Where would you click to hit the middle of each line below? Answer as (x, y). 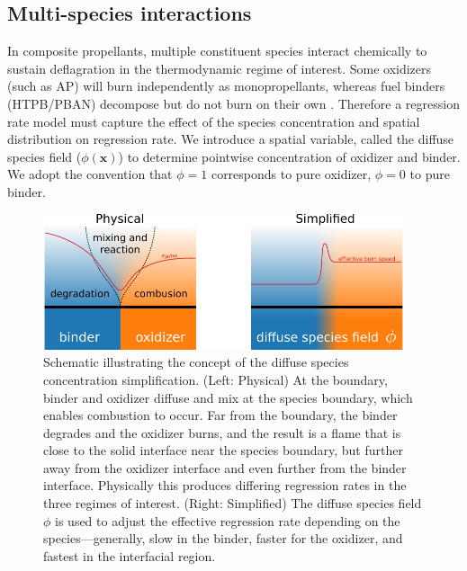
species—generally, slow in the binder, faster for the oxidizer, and (223, 538)
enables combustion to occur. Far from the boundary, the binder (220, 415)
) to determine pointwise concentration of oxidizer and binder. (289, 156)
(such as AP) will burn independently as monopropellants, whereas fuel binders (226, 86)
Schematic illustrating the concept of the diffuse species (196, 362)
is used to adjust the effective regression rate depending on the (228, 520)
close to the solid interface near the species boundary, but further (223, 450)
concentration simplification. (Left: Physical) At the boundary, (216, 379)
